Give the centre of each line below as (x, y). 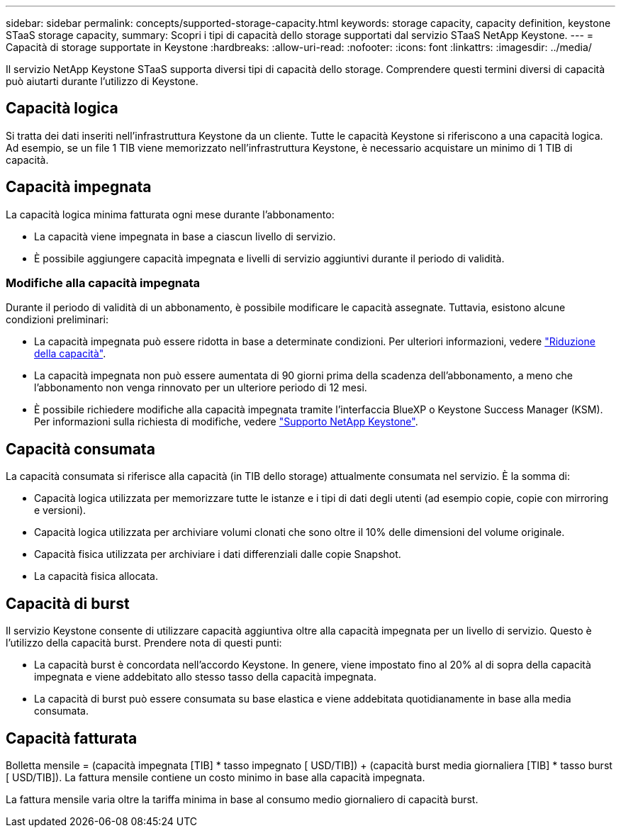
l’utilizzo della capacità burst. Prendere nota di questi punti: (144, 643)
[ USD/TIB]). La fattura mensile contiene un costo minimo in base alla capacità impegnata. (216, 777)
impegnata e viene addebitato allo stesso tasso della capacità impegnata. (205, 677)
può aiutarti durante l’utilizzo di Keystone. (102, 81)
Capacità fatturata (72, 738)
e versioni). (60, 510)
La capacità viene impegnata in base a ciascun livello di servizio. (185, 236)
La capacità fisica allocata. (96, 576)
